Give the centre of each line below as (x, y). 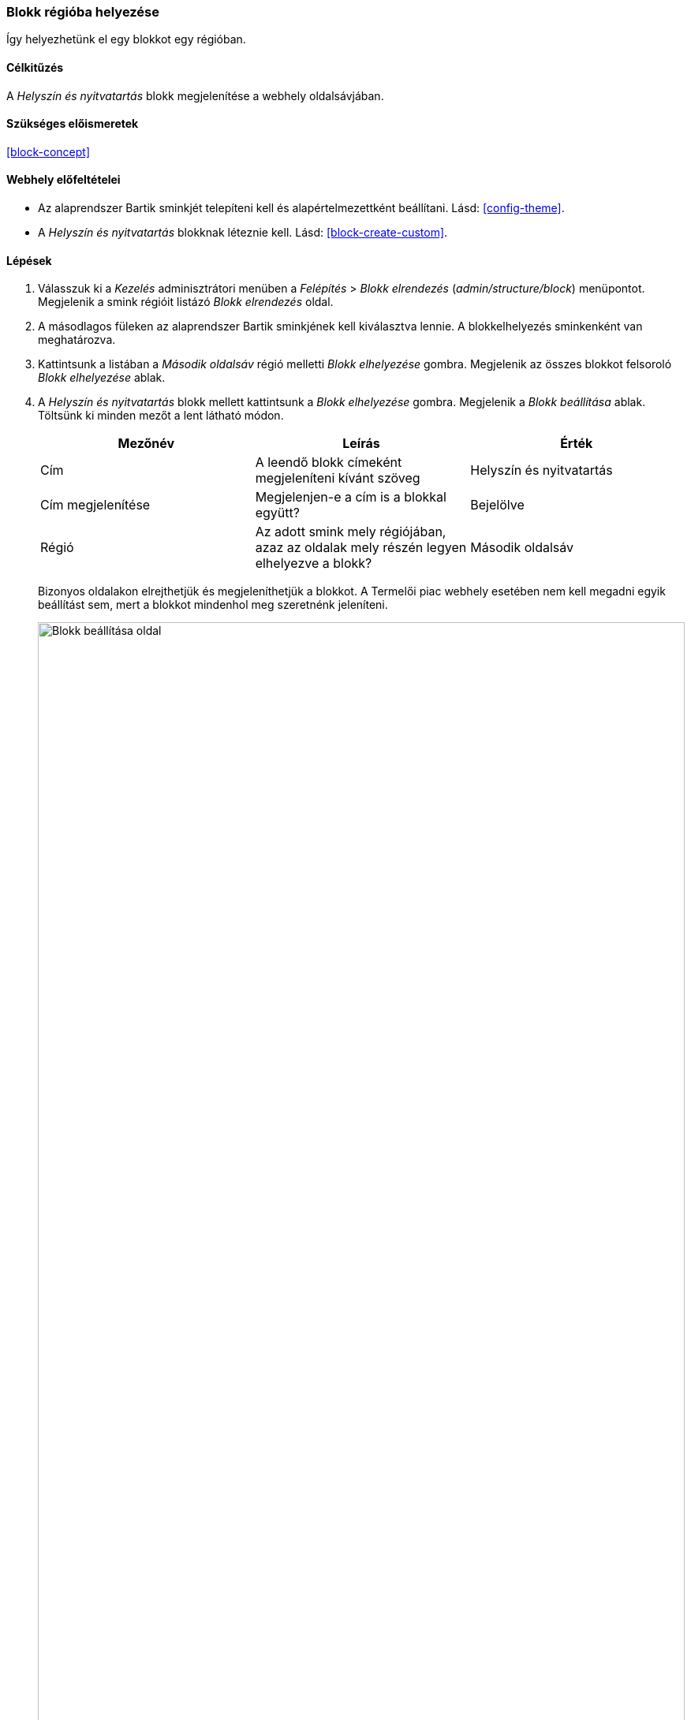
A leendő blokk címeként (329, 463)
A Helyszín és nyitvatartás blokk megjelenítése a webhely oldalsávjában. (195, 95)
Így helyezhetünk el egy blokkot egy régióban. (126, 39)
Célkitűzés (35, 67)
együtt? (277, 513)
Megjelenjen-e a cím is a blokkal (351, 497)
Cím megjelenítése (95, 505)
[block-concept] (49, 151)
